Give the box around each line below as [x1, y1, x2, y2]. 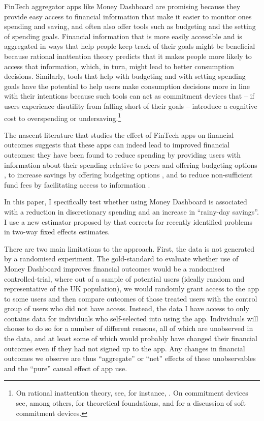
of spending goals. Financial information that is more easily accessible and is [4, 31, 242, 41]
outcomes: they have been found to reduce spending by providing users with [4, 149, 241, 160]
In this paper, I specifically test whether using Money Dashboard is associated [4, 196, 247, 207]
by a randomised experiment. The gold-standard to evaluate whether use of [4, 253, 239, 264]
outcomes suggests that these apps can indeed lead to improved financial [4, 139, 230, 150]
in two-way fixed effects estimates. [4, 226, 110, 237]
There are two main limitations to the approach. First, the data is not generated [4, 243, 254, 254]
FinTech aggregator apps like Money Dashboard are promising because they [4, 1, 241, 11]
